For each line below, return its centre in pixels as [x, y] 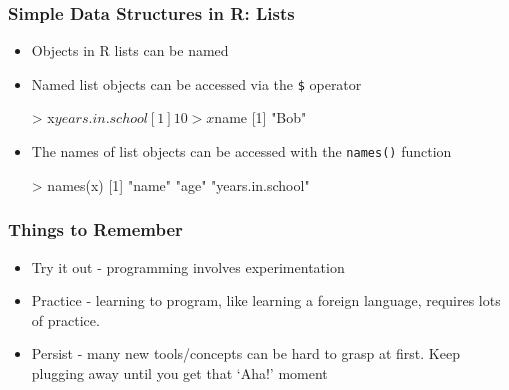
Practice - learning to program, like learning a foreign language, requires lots [266, 300]
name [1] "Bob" [260, 117]
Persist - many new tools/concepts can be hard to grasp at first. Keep [245, 353]
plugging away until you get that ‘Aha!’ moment [179, 372]
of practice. [65, 319]
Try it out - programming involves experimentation [188, 266]
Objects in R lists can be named [130, 50]
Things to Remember [95, 229]
